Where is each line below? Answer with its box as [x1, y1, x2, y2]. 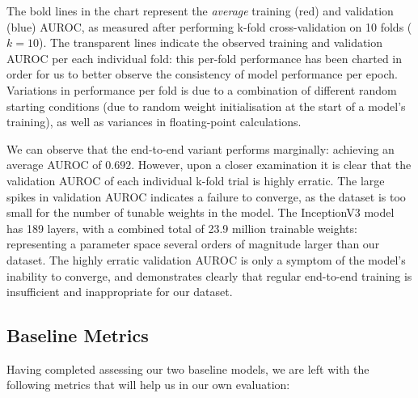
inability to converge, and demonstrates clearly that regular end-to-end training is [6, 267, 412, 284]
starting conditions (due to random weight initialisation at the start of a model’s [6, 97, 406, 114]
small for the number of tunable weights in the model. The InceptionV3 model [6, 204, 395, 221]
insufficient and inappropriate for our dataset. [6, 283, 233, 300]
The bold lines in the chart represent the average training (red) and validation [6, 2, 394, 19]
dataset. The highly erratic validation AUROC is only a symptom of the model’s [6, 251, 406, 268]
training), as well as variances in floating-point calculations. [6, 113, 302, 130]
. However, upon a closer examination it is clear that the [131, 156, 412, 173]
